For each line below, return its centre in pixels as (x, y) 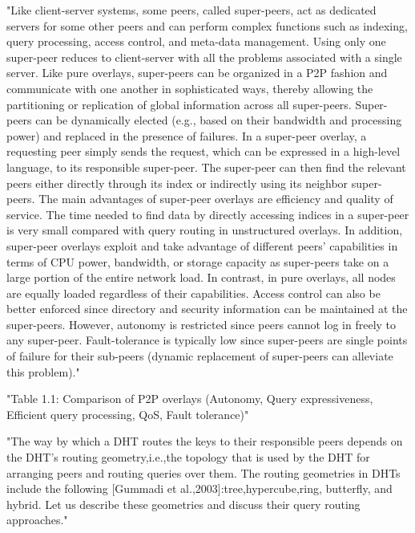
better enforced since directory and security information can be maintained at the (207, 309)
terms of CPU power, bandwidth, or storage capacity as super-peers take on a (198, 261)
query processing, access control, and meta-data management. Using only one (196, 41)
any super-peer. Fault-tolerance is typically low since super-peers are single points (207, 340)
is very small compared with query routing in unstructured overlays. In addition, (205, 230)
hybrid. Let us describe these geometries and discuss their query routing (183, 504)
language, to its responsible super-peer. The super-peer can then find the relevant (206, 167)
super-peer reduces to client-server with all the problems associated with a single (204, 57)
